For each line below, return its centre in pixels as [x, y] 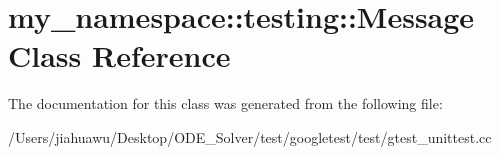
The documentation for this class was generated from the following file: [225, 103]
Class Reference [119, 55]
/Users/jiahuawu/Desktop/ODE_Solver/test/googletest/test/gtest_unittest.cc [250, 136]
